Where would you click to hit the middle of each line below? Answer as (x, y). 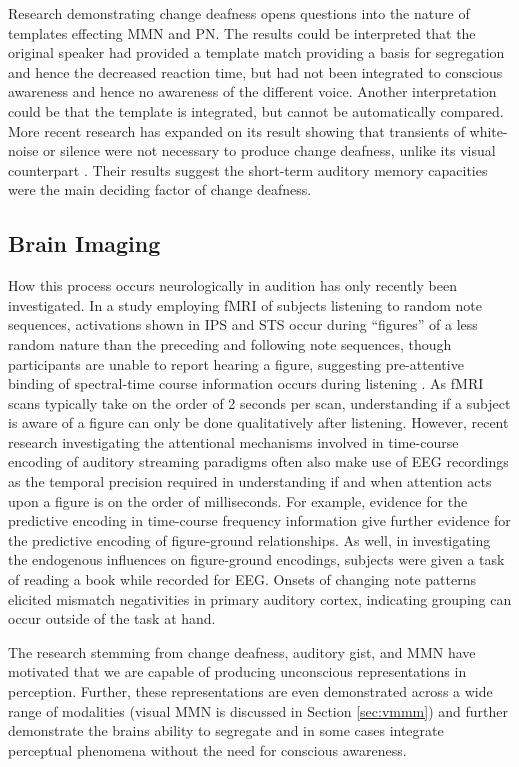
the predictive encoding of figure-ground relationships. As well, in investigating (249, 539)
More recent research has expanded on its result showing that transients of (236, 130)
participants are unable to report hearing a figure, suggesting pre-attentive (236, 363)
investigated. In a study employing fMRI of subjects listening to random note (245, 304)
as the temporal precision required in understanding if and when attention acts (250, 481)
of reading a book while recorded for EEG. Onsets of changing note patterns (242, 579)
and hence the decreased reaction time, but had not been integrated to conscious (255, 71)
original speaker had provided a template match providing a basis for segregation (256, 52)
